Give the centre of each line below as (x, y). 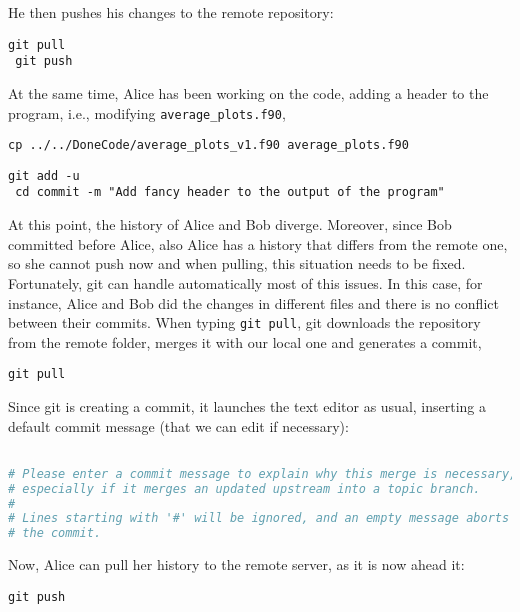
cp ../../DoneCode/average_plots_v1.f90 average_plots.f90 (208, 145)
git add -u (44, 175)
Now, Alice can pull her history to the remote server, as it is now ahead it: (236, 564)
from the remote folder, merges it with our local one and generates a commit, (245, 341)
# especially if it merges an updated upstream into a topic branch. (244, 488)
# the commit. (55, 533)
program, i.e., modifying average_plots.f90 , (147, 112)
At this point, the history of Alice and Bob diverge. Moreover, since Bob (230, 224)
